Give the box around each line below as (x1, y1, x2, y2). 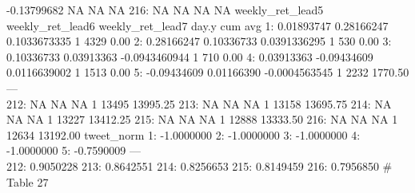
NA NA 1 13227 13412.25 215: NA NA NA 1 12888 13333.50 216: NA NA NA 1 (6, 111, 398, 128)
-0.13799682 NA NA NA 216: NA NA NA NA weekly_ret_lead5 (6, 2, 324, 18)
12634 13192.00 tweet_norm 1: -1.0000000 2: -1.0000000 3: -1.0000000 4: (6, 126, 361, 143)
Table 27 (6, 173, 49, 190)
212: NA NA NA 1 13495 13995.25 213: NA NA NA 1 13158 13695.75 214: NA (6, 95, 392, 112)
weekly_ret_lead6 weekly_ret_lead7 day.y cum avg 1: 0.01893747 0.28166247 (6, 17, 389, 33)
